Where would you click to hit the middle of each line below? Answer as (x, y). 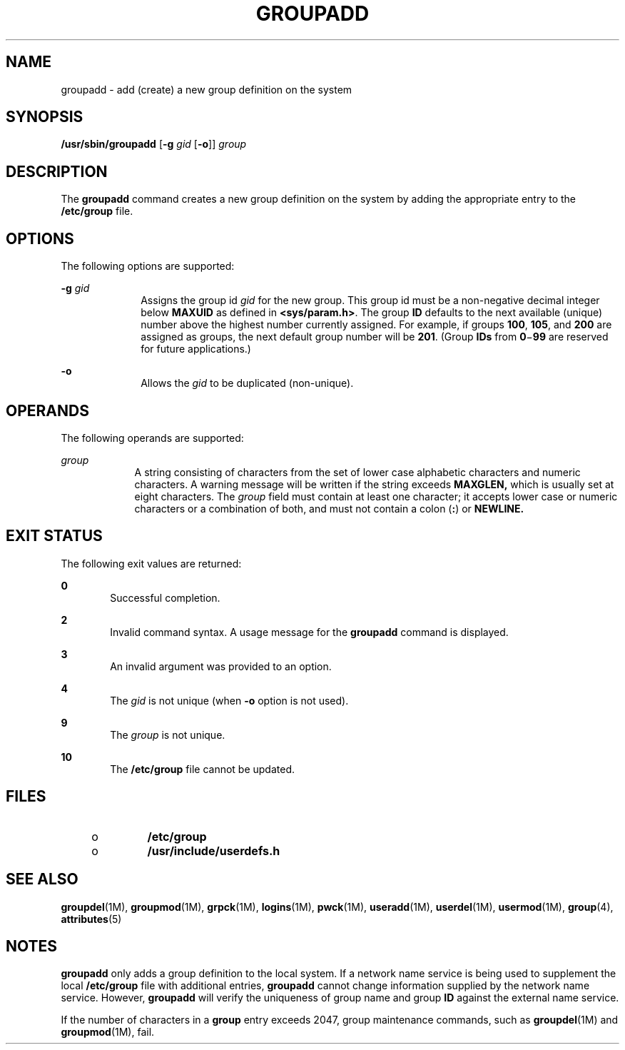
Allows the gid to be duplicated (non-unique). (247, 383)
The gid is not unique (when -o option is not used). (229, 700)
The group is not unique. (168, 735)
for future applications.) (196, 349)
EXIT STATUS (54, 536)
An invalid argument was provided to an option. (221, 666)
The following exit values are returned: (151, 563)
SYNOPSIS (45, 117)
